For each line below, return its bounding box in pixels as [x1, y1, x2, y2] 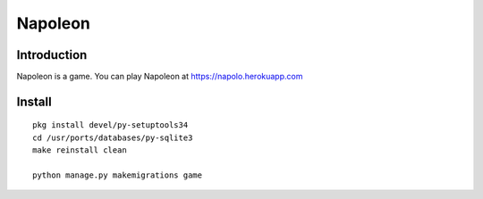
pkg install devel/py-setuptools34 [32, 120, 189, 130]
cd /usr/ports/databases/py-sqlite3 [32, 132, 193, 143]
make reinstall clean [32, 145, 127, 155]
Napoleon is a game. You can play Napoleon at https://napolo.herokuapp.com [16, 71, 303, 82]
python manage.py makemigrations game [32, 170, 203, 180]
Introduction [16, 47, 88, 62]
